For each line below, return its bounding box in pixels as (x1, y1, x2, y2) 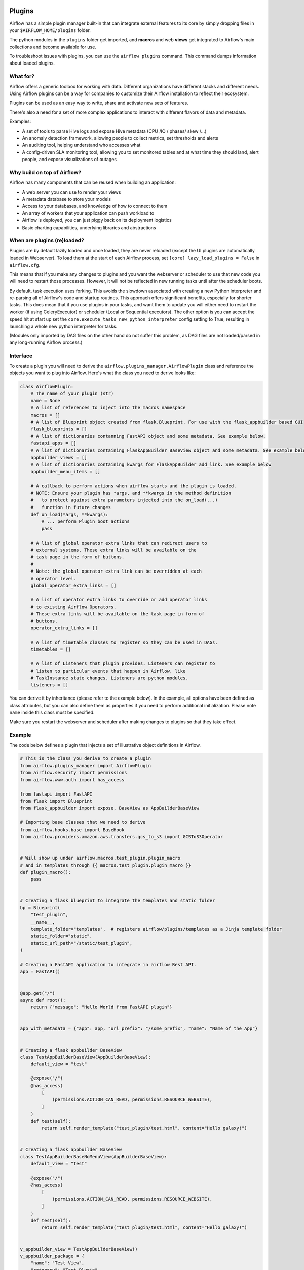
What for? (9, 73, 35, 80)
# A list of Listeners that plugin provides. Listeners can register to (30, 661, 215, 666)
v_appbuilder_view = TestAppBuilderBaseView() (20, 1246, 138, 1252)
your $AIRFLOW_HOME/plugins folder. (9, 27, 91, 33)
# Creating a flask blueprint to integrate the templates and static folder (20, 898, 215, 904)
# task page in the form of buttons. (30, 554, 125, 560)
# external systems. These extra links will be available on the (30, 547, 197, 553)
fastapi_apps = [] (30, 440, 77, 447)
